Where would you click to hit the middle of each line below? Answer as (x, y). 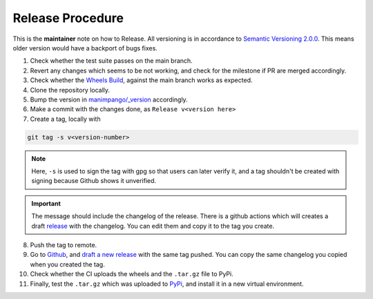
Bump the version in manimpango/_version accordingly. (109, 99)
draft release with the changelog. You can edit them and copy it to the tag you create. (153, 226)
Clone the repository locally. (70, 90)
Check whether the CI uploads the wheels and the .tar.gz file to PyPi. (132, 274)
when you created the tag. (67, 264)
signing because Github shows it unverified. (94, 181)
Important (46, 203)
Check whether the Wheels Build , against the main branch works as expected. (141, 80)
